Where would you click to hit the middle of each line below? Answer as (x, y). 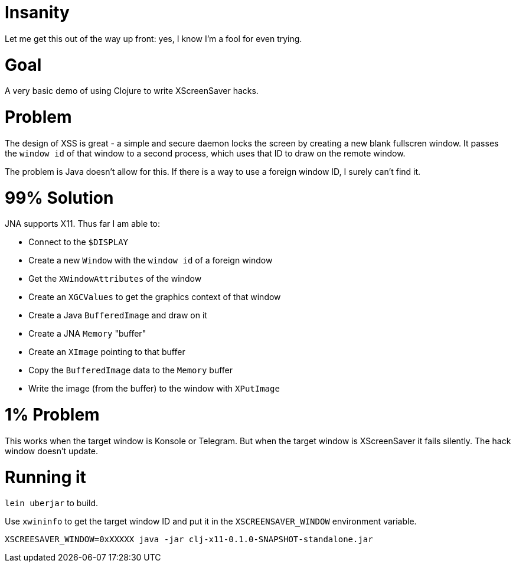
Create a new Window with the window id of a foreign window (151, 260)
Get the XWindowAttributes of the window (115, 279)
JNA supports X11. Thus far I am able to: (83, 224)
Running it (45, 477)
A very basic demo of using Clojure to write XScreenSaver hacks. (132, 91)
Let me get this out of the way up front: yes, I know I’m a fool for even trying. (154, 38)
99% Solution (59, 198)
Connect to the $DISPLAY (79, 242)
